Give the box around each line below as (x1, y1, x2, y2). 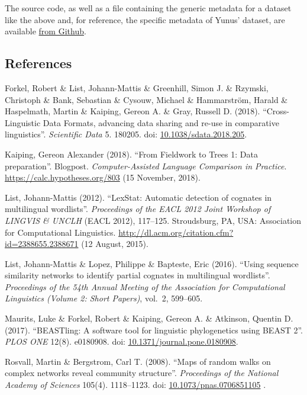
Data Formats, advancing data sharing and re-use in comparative (43, 116, 279, 129)
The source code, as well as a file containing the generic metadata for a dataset (5, 2, 292, 14)
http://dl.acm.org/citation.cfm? (118, 226, 234, 238)
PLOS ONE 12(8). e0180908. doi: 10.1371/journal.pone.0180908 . (5, 335, 238, 348)
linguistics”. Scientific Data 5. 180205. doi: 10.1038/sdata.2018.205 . (5, 128, 247, 140)
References (5, 54, 72, 72)
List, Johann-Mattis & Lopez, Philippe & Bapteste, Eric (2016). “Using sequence (5, 257, 299, 269)
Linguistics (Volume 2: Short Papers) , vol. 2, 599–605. (5, 292, 203, 304)
